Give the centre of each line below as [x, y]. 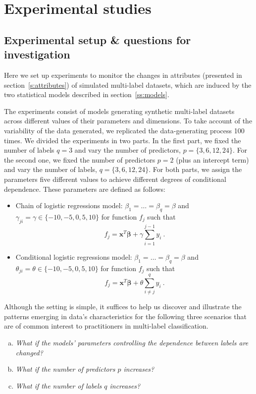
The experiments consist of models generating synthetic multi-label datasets [119, 111]
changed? [29, 352]
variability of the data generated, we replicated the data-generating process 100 [124, 130]
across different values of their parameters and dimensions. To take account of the [128, 121]
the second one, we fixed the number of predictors [80, 159]
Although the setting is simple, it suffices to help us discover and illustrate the [123, 307]
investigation [37, 54]
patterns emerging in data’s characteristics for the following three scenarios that [125, 316]
